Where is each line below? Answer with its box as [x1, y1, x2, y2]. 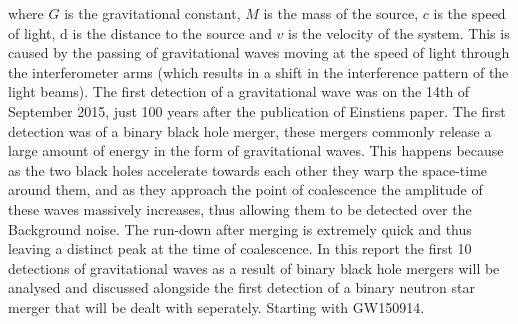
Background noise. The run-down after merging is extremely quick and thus [8, 218, 472, 239]
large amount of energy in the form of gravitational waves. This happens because [8, 140, 504, 161]
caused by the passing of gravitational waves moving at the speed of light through [8, 42, 510, 63]
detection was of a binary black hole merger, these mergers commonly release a [8, 120, 492, 141]
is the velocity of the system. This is [288, 22, 510, 43]
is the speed [433, 3, 506, 23]
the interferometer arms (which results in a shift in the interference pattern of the [8, 61, 509, 82]
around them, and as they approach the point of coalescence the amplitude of [8, 179, 483, 200]
